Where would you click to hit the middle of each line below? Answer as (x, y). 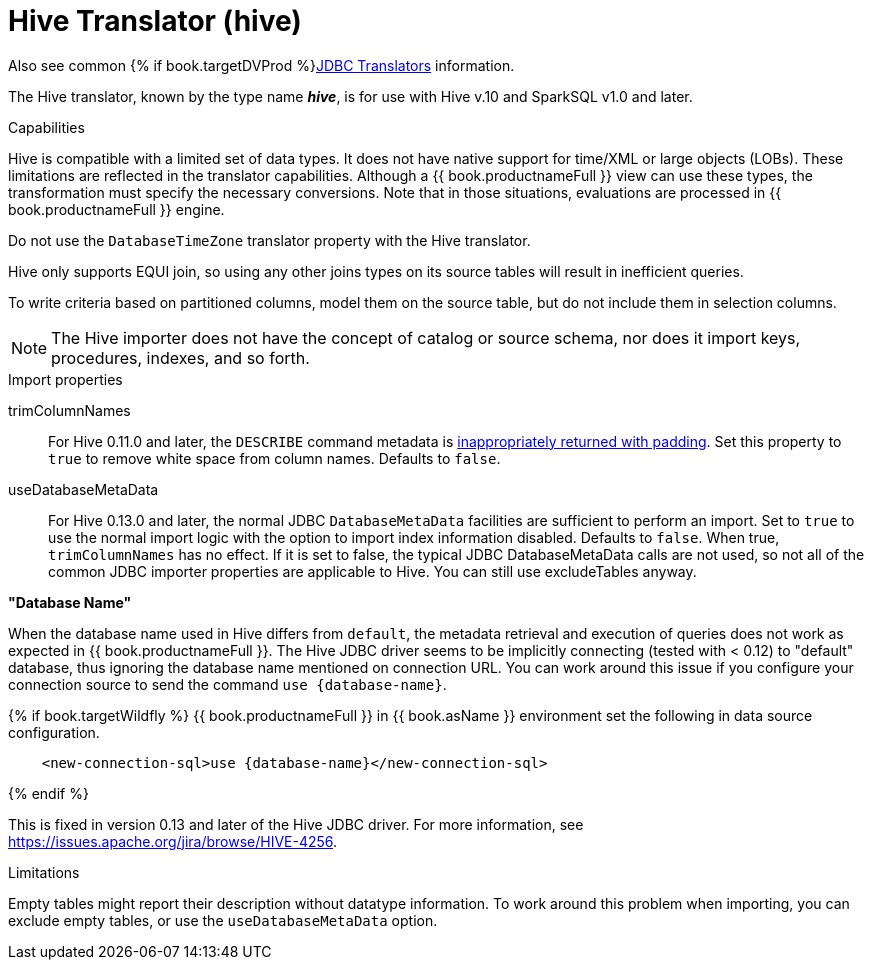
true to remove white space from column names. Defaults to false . (274, 458)
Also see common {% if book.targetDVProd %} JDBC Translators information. (261, 65)
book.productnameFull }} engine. (116, 209)
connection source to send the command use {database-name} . (227, 684)
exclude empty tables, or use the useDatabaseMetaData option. (223, 920)
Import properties (65, 379)
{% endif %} (48, 793)
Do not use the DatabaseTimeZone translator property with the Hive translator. (269, 240)
